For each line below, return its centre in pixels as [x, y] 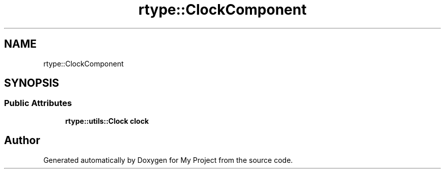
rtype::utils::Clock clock [107, 121]
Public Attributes [38, 103]
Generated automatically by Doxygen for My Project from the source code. [168, 160]
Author [22, 141]
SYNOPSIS [32, 83]
